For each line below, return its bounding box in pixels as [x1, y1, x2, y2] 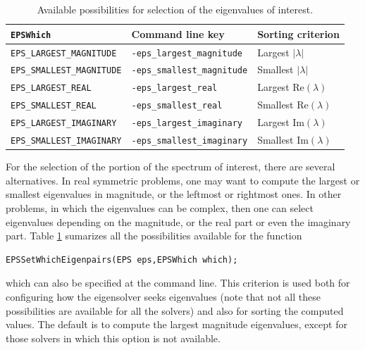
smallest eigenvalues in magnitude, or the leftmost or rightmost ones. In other [6, 187, 342, 201]
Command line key [131, 26, 225, 41]
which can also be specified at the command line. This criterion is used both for [6, 275, 350, 290]
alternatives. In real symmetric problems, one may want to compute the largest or [6, 173, 360, 187]
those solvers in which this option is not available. [6, 330, 221, 345]
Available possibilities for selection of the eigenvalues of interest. [37, 2, 314, 16]
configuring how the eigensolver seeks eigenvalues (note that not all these [6, 289, 321, 304]
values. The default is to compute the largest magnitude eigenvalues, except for [6, 317, 347, 332]
